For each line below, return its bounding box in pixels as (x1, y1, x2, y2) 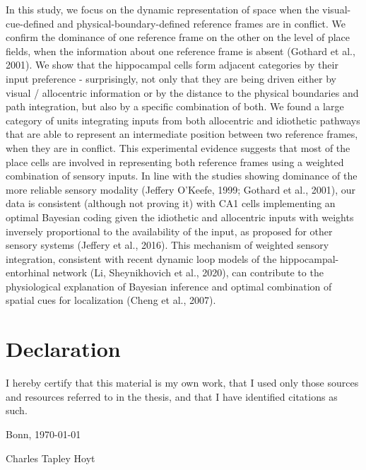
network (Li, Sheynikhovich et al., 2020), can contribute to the (52, 265, 324, 280)
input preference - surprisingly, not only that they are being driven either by (6, 71, 336, 86)
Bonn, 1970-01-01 (6, 426, 81, 441)
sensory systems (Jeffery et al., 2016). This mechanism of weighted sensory (6, 237, 329, 252)
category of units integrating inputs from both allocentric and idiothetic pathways (6, 112, 360, 127)
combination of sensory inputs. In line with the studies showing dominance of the (6, 168, 358, 183)
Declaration (6, 334, 121, 363)
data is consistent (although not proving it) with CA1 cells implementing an (6, 196, 336, 211)
